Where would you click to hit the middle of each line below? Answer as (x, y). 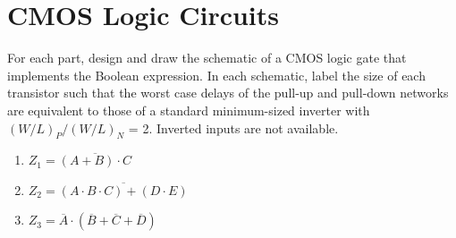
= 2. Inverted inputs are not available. (233, 127)
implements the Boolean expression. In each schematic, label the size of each (216, 75)
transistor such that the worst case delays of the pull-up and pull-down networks (228, 93)
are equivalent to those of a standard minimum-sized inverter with (189, 110)
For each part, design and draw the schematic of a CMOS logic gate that (207, 58)
